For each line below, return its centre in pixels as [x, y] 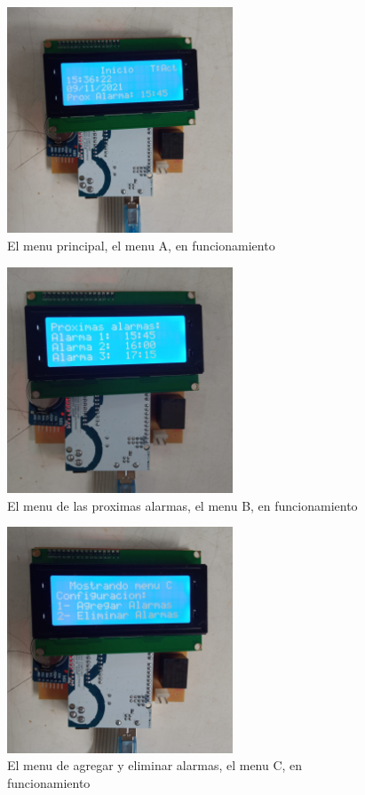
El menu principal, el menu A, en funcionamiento [141, 245]
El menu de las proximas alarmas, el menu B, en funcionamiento [182, 505]
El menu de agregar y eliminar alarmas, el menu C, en [155, 765]
